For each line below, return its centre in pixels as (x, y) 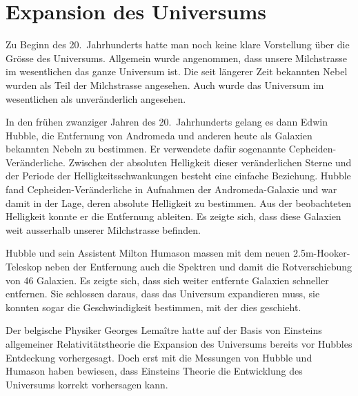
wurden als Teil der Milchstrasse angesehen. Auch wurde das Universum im (165, 85)
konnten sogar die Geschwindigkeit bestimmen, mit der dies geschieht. (153, 307)
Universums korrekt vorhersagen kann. (87, 384)
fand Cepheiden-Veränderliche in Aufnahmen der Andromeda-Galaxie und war (171, 189)
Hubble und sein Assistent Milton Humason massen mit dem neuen (148, 253)
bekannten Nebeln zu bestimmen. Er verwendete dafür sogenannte (146, 149)
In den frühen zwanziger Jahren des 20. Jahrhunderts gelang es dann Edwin (167, 122)
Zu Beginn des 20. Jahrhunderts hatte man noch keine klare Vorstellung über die (178, 44)
